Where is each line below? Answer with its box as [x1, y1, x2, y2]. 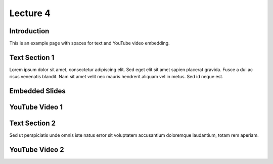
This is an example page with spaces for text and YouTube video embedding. [9, 40, 170, 46]
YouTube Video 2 [9, 145, 64, 154]
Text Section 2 [9, 119, 56, 128]
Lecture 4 [9, 8, 51, 19]
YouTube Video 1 [9, 103, 63, 112]
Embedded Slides [9, 87, 66, 95]
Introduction [9, 27, 50, 35]
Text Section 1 [9, 53, 55, 62]
